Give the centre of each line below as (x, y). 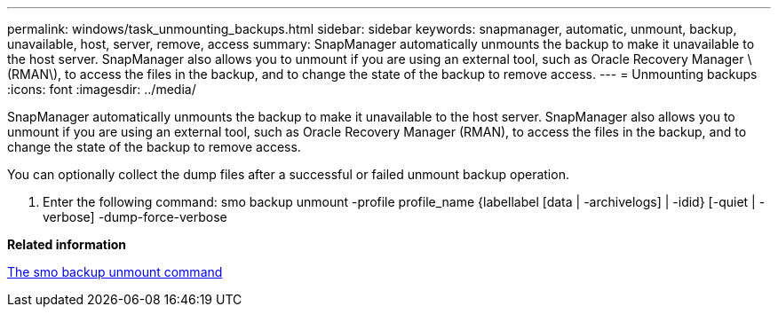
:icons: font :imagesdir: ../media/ (102, 89)
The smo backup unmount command (115, 272)
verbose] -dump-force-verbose (135, 217)
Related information (67, 244)
